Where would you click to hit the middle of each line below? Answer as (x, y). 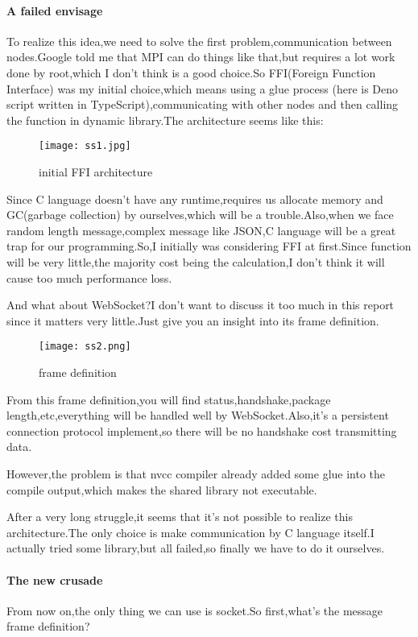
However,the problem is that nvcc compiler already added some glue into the (196, 473)
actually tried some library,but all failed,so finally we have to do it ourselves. (196, 548)
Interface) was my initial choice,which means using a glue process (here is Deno (203, 88)
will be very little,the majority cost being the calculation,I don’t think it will (196, 261)
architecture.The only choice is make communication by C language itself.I (190, 532)
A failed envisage (55, 10)
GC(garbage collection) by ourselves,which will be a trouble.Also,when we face (200, 215)
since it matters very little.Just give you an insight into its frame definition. (193, 320)
